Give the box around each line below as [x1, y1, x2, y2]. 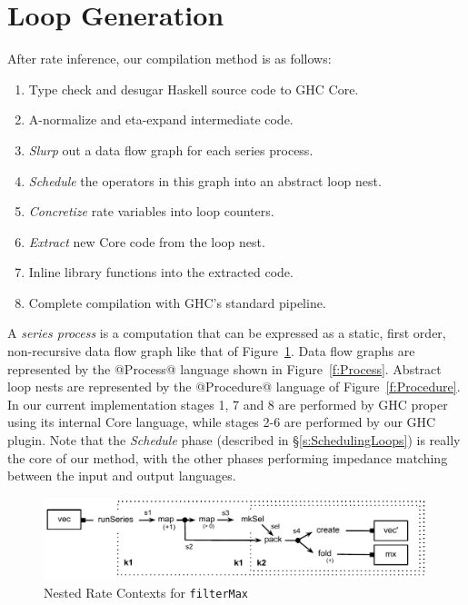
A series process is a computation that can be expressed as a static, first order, [7, 323, 446, 342]
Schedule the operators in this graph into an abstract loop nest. [28, 171, 382, 190]
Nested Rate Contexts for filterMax [44, 583, 249, 602]
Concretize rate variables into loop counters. [28, 202, 274, 221]
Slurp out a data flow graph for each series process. [28, 140, 314, 159]
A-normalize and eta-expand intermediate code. [28, 110, 294, 129]
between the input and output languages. [7, 466, 236, 485]
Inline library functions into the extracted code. [28, 263, 294, 282]
